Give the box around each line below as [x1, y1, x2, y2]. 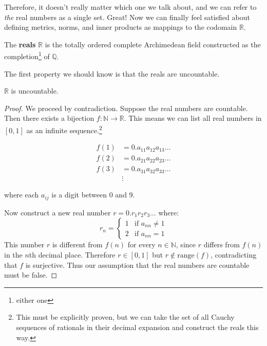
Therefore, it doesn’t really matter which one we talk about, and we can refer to [4, 2, 257, 12]
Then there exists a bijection [4, 113, 94, 123]
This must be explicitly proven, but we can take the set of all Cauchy [16, 312, 235, 322]
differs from [203, 239, 240, 250]
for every [127, 239, 156, 250]
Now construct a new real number [4, 207, 111, 217]
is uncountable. [11, 85, 59, 96]
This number [4, 239, 45, 250]
